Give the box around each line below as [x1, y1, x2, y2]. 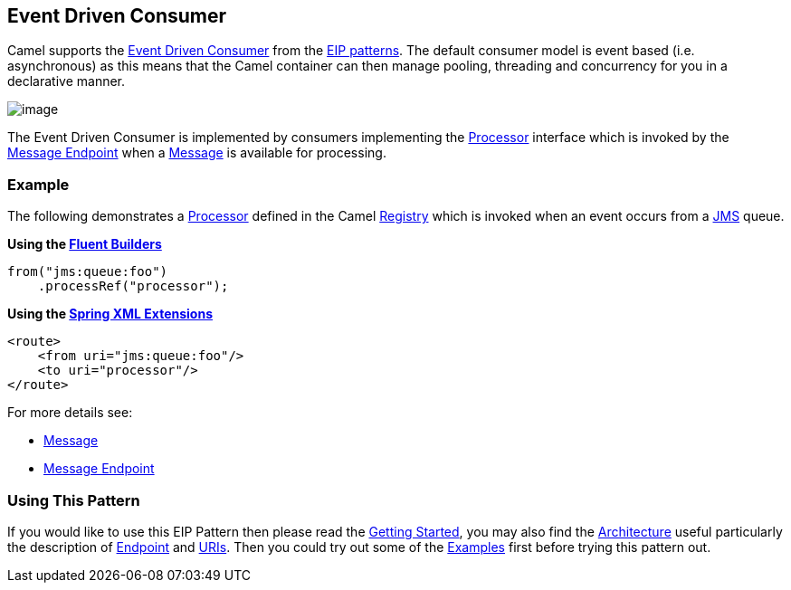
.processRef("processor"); [37, 279, 229, 294]
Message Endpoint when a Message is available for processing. [7, 145, 386, 161]
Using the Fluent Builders [7, 236, 162, 252]
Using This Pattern [7, 490, 140, 509]
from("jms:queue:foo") [7, 264, 168, 280]
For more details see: [7, 404, 133, 421]
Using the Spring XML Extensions [7, 306, 213, 322]
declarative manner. [7, 73, 126, 90]
